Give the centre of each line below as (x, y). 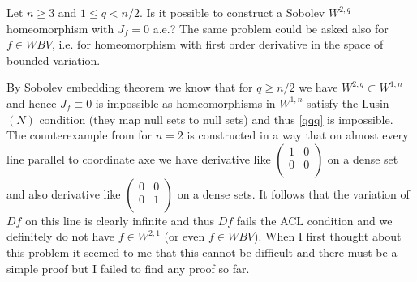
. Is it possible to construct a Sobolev (232, 12)
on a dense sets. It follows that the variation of (293, 193)
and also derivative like (64, 193)
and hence (32, 103)
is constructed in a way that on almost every (298, 135)
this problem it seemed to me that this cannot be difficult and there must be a (202, 252)
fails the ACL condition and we (314, 220)
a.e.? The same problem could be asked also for (271, 28)
